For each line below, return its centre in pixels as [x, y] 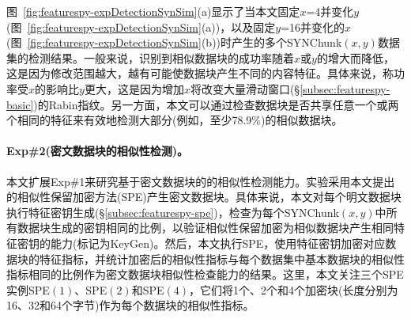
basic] [20, 104]
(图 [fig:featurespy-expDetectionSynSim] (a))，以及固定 [141, 27]
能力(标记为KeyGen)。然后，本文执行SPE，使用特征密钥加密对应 [218, 243]
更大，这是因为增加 [134, 88]
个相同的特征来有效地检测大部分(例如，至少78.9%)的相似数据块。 [175, 120]
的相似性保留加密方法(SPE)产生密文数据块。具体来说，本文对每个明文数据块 [204, 197]
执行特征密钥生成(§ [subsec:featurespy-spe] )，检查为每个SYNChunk [173, 212]
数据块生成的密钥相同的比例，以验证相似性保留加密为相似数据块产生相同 [205, 228]
